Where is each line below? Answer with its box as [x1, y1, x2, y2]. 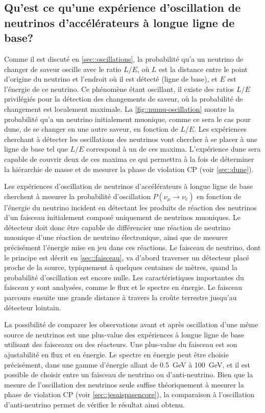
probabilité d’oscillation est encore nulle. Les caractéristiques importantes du [4, 272, 244, 282]
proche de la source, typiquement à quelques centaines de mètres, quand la [4, 262, 237, 273]
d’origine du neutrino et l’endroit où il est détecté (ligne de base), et [4, 74, 218, 84]
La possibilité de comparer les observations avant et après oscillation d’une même [4, 319, 258, 330]
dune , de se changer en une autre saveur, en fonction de [4, 124, 178, 134]
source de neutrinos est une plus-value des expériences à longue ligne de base [4, 329, 244, 339]
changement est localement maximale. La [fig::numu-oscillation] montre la [4, 103, 234, 114]
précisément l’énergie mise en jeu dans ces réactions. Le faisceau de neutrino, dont [4, 242, 261, 253]
